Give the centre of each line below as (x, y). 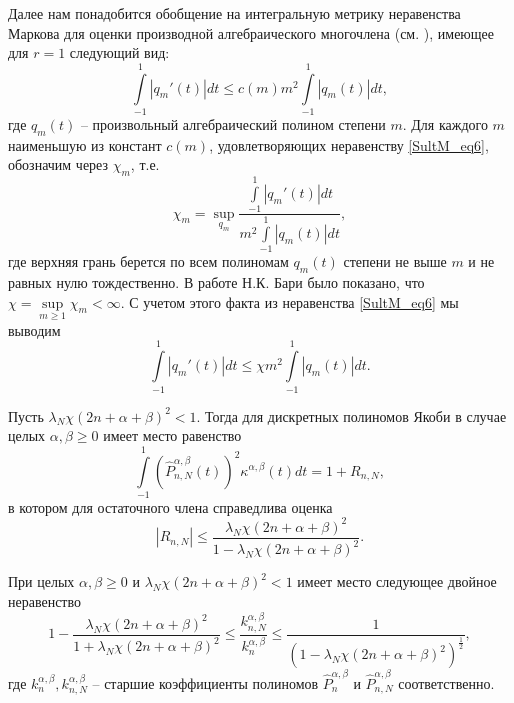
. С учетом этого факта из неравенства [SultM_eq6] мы (289, 301)
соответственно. (446, 682)
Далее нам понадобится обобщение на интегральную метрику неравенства (234, 13)
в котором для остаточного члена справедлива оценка (170, 506)
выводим (34, 329)
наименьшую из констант (85, 144)
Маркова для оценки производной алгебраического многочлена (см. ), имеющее (251, 32)
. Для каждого (445, 123)
